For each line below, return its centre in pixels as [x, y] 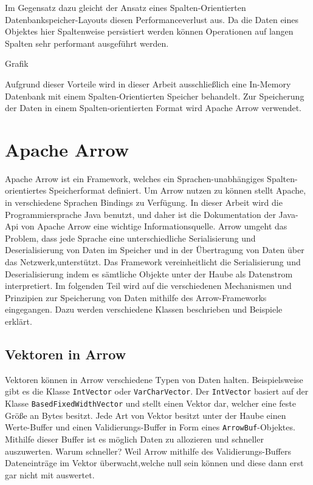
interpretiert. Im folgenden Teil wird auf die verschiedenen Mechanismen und [148, 286]
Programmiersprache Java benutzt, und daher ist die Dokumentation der [140, 214]
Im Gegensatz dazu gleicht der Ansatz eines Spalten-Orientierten [126, 7]
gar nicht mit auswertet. [50, 474]
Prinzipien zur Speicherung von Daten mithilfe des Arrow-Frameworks [136, 297]
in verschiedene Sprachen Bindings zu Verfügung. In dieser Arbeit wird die [144, 202]
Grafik [17, 63]
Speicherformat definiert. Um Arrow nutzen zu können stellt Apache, [177, 190]
